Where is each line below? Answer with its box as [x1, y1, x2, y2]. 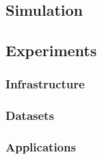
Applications [5, 138, 76, 156]
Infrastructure [5, 75, 85, 93]
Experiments [5, 40, 97, 61]
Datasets [5, 107, 54, 124]
